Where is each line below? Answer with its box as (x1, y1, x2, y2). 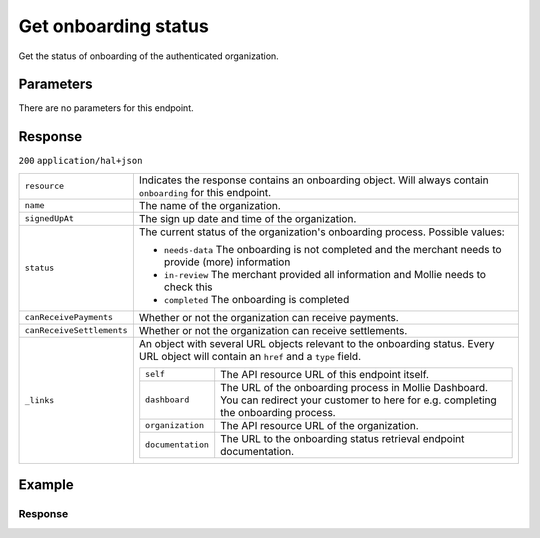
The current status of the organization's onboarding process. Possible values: (138, 225, 505, 239)
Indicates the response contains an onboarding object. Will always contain (138, 173, 489, 187)
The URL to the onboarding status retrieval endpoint (220, 431, 465, 445)
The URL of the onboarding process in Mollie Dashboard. (220, 380, 489, 394)
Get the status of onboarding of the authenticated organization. (18, 50, 279, 62)
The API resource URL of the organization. (220, 418, 419, 432)
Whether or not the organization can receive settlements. (138, 323, 408, 337)
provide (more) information (163, 255, 291, 269)
